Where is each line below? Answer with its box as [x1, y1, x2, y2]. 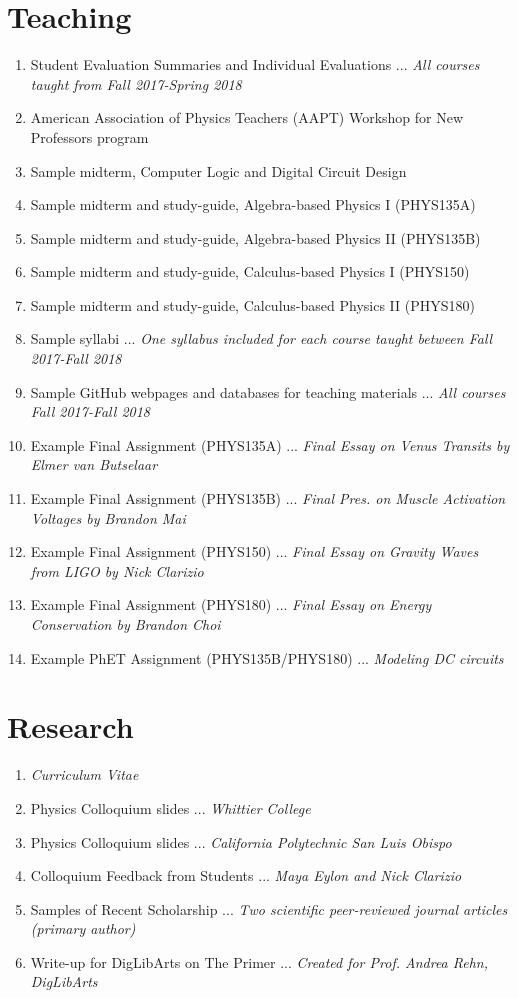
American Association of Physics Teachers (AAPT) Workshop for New [30, 107, 464, 128]
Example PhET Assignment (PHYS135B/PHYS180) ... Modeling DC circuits [30, 647, 504, 668]
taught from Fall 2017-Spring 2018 [30, 73, 242, 94]
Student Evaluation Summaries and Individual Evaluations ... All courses [30, 54, 480, 75]
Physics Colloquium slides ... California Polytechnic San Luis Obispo [30, 831, 452, 852]
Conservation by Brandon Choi [30, 614, 221, 634]
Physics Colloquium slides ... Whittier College [30, 797, 311, 818]
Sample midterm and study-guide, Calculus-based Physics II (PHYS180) [30, 294, 475, 315]
